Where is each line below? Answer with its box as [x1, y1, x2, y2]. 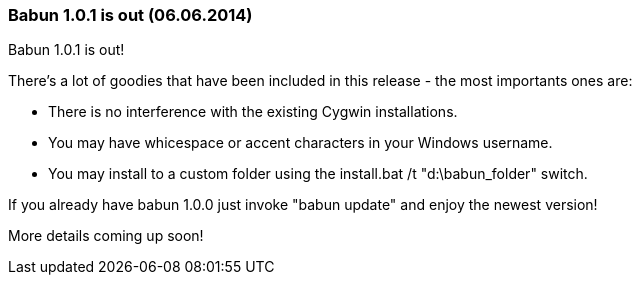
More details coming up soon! [8, 227, 204, 245]
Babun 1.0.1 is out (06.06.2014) [8, 5, 253, 25]
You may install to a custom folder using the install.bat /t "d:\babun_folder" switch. [48, 165, 588, 183]
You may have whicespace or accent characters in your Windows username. [48, 134, 553, 152]
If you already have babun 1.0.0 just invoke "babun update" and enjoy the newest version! [8, 196, 598, 214]
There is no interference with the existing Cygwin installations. [48, 103, 458, 121]
